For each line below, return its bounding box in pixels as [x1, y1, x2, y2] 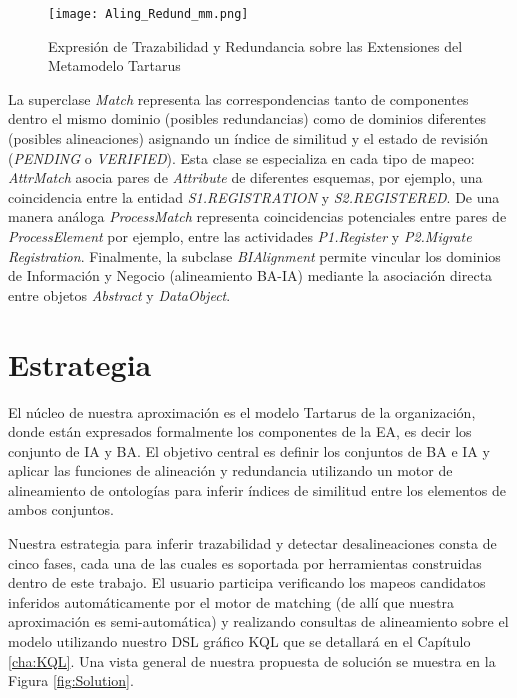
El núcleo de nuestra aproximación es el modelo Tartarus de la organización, [8, 401, 476, 422]
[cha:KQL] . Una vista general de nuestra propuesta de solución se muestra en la [8, 650, 496, 671]
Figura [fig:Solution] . [8, 670, 134, 691]
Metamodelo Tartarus [48, 55, 181, 76]
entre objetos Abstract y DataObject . [8, 284, 231, 305]
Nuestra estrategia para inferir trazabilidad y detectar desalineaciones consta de [8, 533, 497, 554]
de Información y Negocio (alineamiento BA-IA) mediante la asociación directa [8, 265, 493, 286]
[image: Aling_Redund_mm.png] [48, 7, 249, 21]
